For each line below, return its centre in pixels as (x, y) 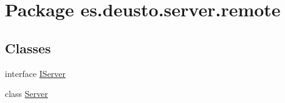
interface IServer (36, 73)
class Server (27, 94)
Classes (28, 48)
